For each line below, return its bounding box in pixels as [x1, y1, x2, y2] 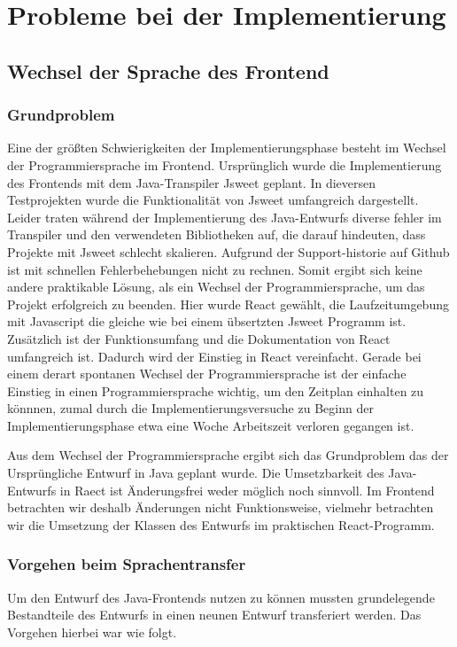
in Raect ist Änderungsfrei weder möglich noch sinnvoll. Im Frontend [59, 480, 435, 499]
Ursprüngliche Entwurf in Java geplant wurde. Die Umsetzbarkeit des [7, 464, 384, 482]
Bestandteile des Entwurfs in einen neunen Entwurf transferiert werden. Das [7, 605, 422, 624]
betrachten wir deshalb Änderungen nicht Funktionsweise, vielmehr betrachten [7, 498, 434, 517]
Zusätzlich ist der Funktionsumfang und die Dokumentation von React [7, 329, 391, 347]
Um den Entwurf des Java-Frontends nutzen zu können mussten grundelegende [7, 588, 435, 606]
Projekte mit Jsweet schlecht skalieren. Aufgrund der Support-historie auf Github [7, 242, 450, 261]
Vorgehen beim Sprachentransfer [7, 553, 246, 575]
